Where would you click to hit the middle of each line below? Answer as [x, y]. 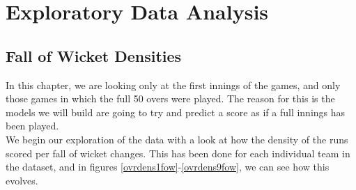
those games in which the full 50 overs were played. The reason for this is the [170, 98]
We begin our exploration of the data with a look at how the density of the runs [177, 139]
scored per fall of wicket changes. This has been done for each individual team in [178, 153]
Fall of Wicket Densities [94, 55]
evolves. [22, 180]
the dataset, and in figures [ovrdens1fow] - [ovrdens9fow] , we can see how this [168, 167]
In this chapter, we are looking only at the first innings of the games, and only [173, 85]
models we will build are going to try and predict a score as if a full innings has [176, 112]
